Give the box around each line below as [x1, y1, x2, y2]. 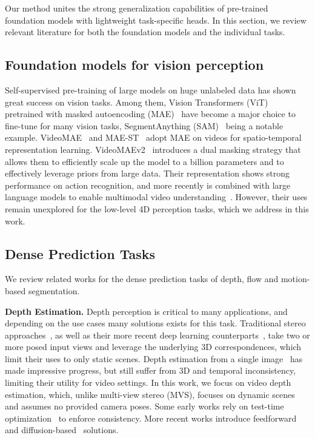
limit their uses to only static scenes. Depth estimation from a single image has [5, 352, 303, 365]
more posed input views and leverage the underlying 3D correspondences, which [5, 340, 302, 353]
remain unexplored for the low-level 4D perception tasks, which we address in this [5, 202, 309, 215]
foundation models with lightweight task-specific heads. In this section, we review [5, 13, 307, 26]
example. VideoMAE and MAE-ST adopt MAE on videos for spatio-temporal [5, 131, 302, 144]
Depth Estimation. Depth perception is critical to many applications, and [5, 305, 288, 317]
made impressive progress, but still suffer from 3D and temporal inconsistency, [5, 364, 296, 377]
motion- [280, 272, 310, 285]
